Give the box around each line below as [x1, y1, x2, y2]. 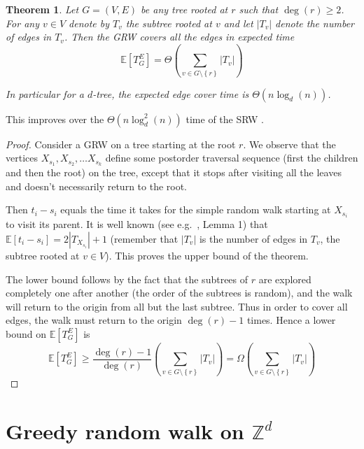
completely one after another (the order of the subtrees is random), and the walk [6, 285, 353, 300]
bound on [6, 326, 46, 341]
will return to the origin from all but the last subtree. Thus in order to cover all [6, 299, 348, 313]
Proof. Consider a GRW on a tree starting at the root [6, 136, 236, 151]
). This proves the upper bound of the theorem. [105, 248, 309, 262]
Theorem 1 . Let [6, 2, 79, 16]
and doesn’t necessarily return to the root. [6, 178, 188, 193]
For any [6, 15, 39, 30]
